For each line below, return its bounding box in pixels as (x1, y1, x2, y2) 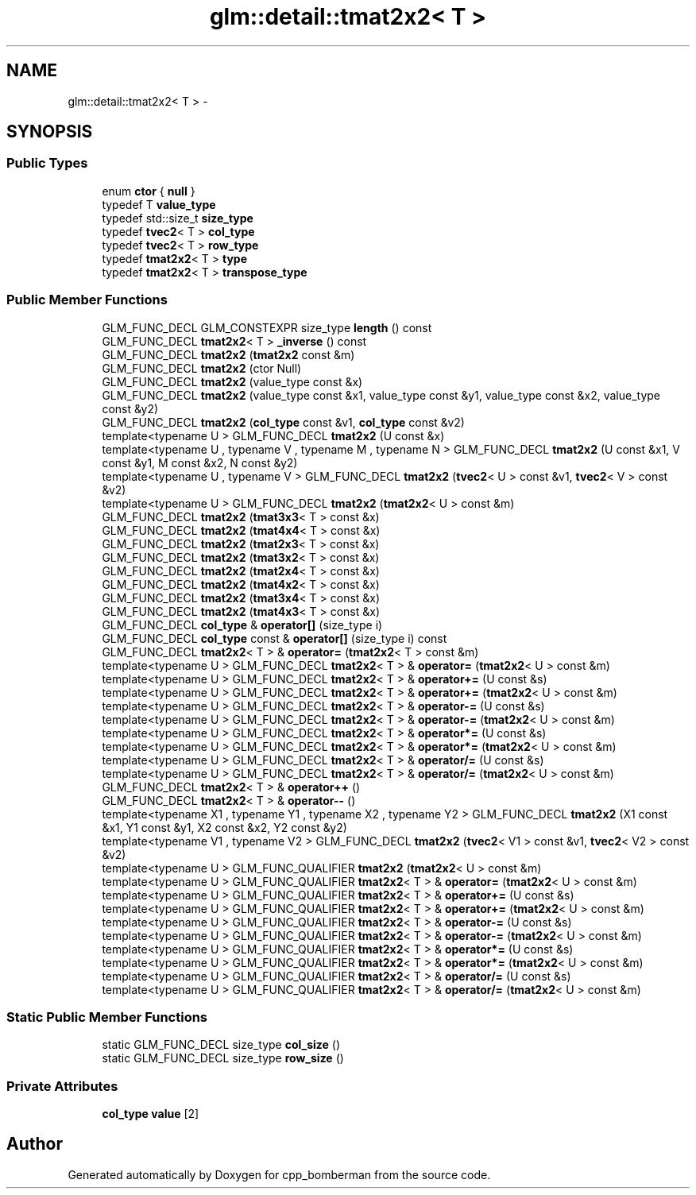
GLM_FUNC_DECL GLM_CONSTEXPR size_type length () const (102, 320, 432, 335)
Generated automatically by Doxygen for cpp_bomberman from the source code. (68, 1167, 491, 1181)
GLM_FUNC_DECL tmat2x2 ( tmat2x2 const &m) (102, 347, 355, 362)
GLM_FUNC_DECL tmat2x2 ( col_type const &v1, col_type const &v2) (102, 415, 465, 429)
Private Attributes (6, 1077, 118, 1094)
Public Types (6, 155, 88, 172)
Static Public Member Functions (6, 1008, 208, 1025)
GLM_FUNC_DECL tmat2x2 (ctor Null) (102, 361, 302, 375)
